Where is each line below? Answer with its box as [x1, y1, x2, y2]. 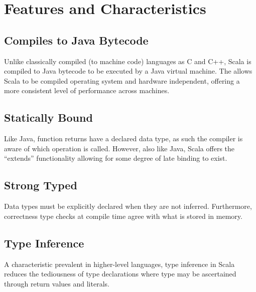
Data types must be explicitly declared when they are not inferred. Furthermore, [4, 201, 252, 211]
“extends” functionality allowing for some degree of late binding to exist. [4, 153, 227, 163]
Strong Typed [4, 177, 77, 193]
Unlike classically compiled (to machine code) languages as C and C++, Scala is [4, 56, 251, 66]
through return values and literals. [4, 278, 109, 288]
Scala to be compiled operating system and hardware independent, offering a [4, 75, 240, 86]
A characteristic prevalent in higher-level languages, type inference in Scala [4, 258, 235, 269]
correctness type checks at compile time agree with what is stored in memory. [4, 210, 242, 221]
